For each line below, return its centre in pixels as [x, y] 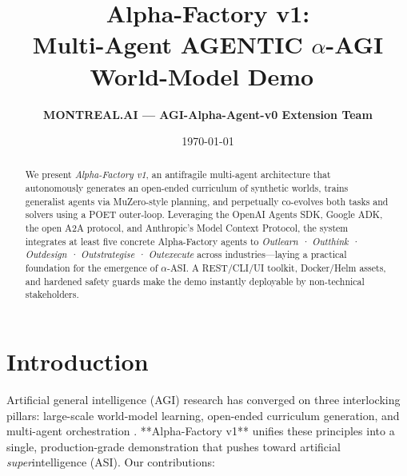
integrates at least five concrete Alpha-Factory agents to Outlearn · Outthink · [192, 241]
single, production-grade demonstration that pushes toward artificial [174, 446]
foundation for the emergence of [92, 268]
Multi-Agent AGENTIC [168, 44]
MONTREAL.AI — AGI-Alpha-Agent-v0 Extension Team [208, 114]
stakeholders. [52, 294]
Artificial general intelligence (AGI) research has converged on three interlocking [203, 399]
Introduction [78, 361]
